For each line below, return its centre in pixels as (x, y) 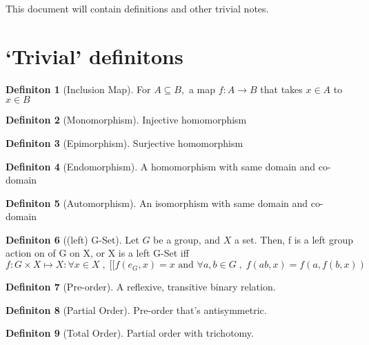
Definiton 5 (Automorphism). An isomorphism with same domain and (157, 203)
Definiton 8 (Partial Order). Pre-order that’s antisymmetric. (136, 309)
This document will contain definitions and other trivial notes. (137, 8)
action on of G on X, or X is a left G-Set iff (97, 253)
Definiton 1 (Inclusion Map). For (78, 89)
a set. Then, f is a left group (293, 239)
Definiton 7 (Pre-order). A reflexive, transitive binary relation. (141, 287)
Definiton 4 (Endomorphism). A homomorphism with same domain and (161, 166)
